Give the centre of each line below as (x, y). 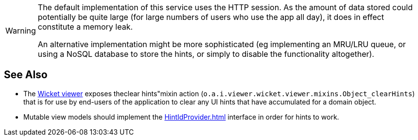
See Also (26, 75)
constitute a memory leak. (85, 27)
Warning (21, 31)
